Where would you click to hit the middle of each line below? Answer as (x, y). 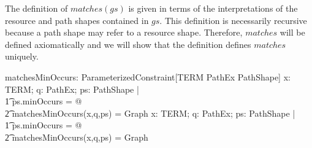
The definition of (36, 8)
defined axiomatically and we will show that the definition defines (128, 44)
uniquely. (22, 56)
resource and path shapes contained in (77, 20)
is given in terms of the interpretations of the (213, 8)
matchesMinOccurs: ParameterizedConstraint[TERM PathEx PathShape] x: (148, 76)
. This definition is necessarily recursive (233, 20)
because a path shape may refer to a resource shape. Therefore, (124, 32)
